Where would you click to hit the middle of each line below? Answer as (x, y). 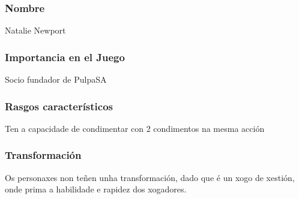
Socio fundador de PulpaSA (56, 79)
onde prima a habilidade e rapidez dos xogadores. (96, 189)
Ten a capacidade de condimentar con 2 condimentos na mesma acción (135, 128)
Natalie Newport (35, 30)
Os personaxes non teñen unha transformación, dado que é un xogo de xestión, (150, 177)
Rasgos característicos (59, 106)
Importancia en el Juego (65, 57)
